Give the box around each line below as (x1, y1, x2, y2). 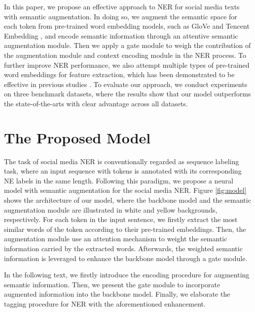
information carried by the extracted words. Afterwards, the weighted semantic (4, 243, 243, 253)
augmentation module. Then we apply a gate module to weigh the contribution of (4, 40, 251, 50)
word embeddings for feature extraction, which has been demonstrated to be (4, 69, 235, 80)
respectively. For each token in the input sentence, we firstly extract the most (4, 214, 238, 224)
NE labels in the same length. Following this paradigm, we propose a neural (4, 175, 233, 185)
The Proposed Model (4, 127, 151, 147)
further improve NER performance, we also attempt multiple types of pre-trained (4, 59, 250, 70)
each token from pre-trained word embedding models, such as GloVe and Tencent (4, 21, 250, 31)
